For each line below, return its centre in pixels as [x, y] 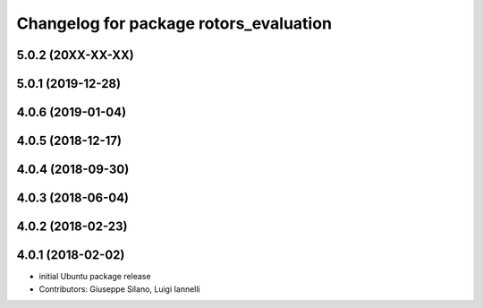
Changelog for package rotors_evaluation [174, 23]
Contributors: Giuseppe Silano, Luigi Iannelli [119, 289]
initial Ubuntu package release [95, 277]
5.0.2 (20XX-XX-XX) [75, 55]
